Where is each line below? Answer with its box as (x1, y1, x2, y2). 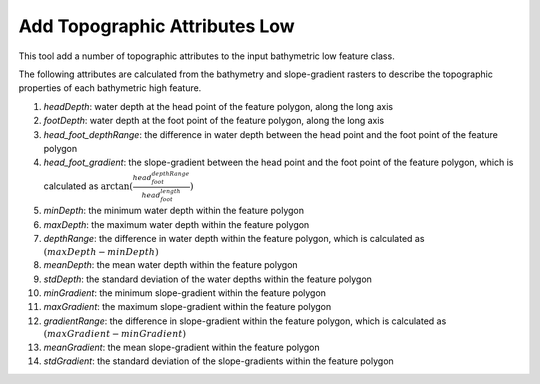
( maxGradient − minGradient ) (43, 328, 187, 340)
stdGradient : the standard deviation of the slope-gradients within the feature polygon (43, 355, 394, 367)
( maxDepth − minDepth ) (43, 246, 159, 257)
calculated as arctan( (43, 180, 134, 192)
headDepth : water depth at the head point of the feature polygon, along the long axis (43, 100, 394, 112)
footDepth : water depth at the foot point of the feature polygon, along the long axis (43, 115, 385, 127)
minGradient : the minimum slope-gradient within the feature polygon (43, 286, 327, 299)
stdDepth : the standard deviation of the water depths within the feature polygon (43, 273, 372, 285)
